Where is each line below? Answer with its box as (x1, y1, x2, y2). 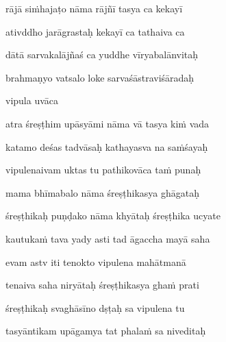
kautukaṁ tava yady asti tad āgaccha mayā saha (5, 231, 210, 245)
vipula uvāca (5, 93, 59, 108)
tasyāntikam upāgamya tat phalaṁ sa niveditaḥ (5, 323, 206, 338)
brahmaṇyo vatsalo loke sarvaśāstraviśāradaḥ (5, 70, 194, 84)
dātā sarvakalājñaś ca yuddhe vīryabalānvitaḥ (5, 47, 199, 62)
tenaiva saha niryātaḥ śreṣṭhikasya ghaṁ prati (5, 278, 199, 292)
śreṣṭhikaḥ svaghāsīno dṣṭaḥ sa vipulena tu (5, 300, 185, 315)
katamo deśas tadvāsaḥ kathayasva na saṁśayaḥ (5, 139, 208, 154)
